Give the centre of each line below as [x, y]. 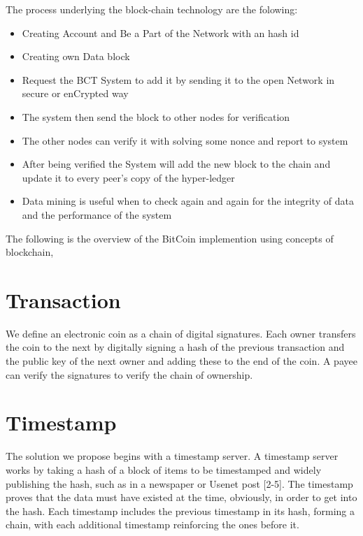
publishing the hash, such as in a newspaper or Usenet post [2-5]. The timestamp [179, 483]
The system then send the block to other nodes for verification [156, 116]
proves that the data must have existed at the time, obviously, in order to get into [181, 497]
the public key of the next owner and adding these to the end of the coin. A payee [181, 361]
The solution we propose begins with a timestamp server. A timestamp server [172, 456]
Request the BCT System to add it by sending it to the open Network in [178, 79]
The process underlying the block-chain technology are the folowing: [152, 9]
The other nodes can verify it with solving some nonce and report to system [185, 140]
